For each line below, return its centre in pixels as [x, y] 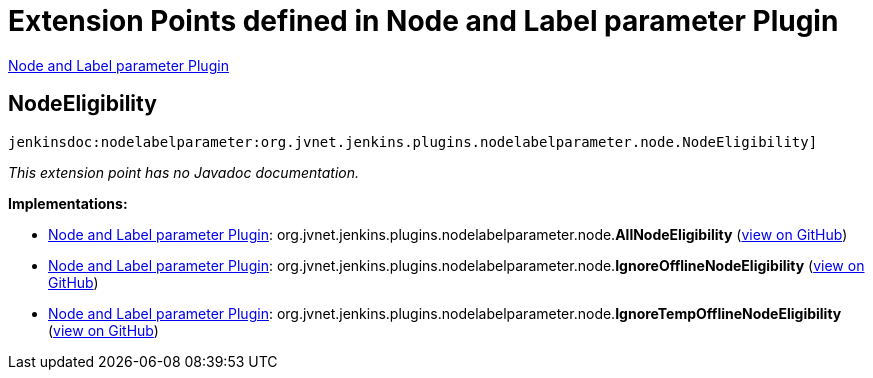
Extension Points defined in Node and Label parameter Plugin [423, 21]
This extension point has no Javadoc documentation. [184, 172]
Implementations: [68, 203]
